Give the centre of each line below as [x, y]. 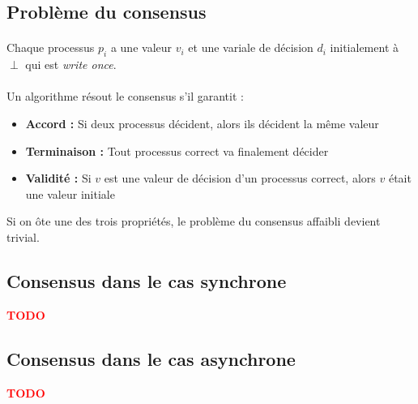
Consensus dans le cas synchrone [147, 280]
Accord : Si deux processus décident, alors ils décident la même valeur [202, 123]
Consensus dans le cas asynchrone [151, 358]
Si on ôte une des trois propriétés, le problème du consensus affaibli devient [194, 221]
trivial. [23, 236]
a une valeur [141, 47]
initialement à [364, 47]
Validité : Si [58, 178]
